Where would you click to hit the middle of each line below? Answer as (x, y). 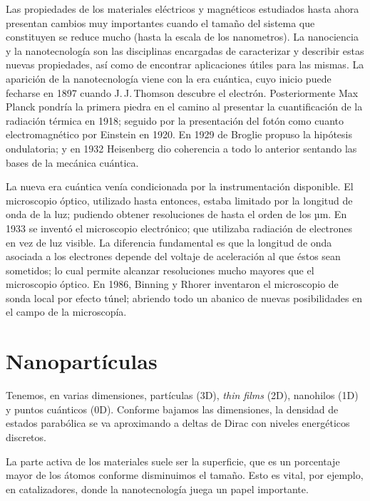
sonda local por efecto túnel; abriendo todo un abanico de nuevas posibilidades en (184, 298)
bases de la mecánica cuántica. (72, 162)
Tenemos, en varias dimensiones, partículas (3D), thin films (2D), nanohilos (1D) (182, 395)
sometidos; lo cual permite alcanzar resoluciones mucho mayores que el (160, 270)
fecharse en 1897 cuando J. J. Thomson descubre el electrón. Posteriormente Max (182, 92)
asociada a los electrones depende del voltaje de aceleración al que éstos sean (173, 256)
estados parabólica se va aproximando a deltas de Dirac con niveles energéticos (178, 423)
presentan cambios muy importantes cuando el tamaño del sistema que (160, 22)
